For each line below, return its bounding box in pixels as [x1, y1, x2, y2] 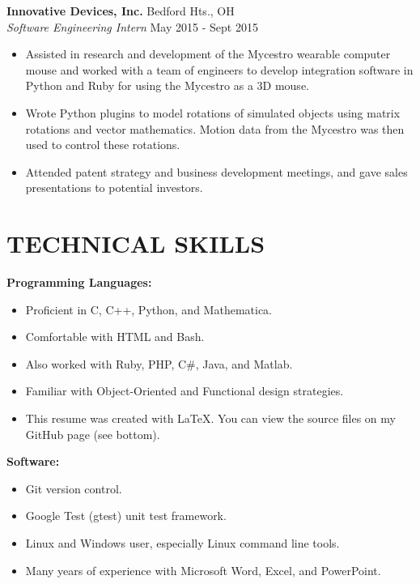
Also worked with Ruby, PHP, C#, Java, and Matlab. [25, 355, 293, 372]
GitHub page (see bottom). [25, 425, 160, 442]
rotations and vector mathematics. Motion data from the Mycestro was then [25, 120, 405, 137]
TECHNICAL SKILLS [6, 227, 265, 260]
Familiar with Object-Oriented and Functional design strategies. [25, 382, 344, 399]
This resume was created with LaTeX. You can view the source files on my [25, 410, 396, 427]
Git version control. [25, 480, 122, 497]
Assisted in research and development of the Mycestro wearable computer [25, 45, 391, 62]
